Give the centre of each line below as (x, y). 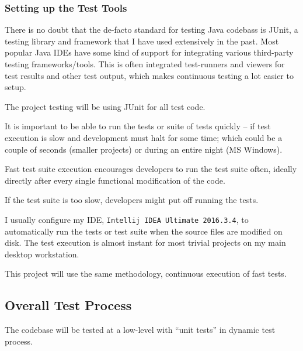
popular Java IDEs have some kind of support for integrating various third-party (149, 52)
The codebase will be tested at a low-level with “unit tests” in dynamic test (140, 330)
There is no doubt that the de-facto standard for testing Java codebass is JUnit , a (151, 30)
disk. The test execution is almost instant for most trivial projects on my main (145, 242)
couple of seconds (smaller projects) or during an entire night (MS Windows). (144, 149)
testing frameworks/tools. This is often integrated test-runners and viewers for (145, 64)
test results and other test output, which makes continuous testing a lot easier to (149, 75)
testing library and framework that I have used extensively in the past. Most (142, 41)
